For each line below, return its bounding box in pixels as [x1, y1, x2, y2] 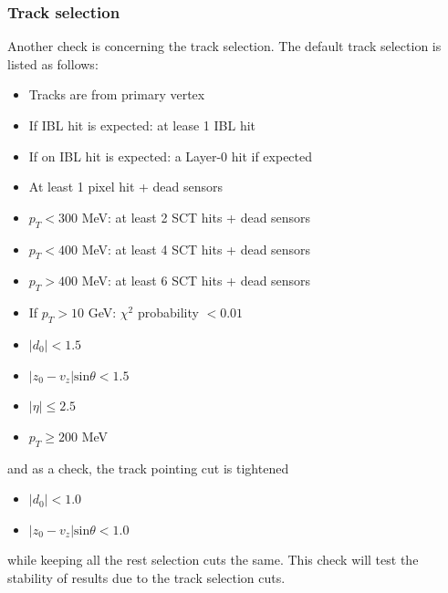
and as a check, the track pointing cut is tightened [7, 458, 289, 477]
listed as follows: [7, 54, 99, 73]
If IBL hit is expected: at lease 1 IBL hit [28, 116, 256, 134]
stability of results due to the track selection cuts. [7, 567, 286, 587]
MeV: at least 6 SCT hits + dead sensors [81, 271, 311, 290]
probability [137, 303, 199, 322]
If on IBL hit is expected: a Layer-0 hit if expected [28, 146, 313, 165]
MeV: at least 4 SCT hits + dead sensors [81, 239, 311, 258]
